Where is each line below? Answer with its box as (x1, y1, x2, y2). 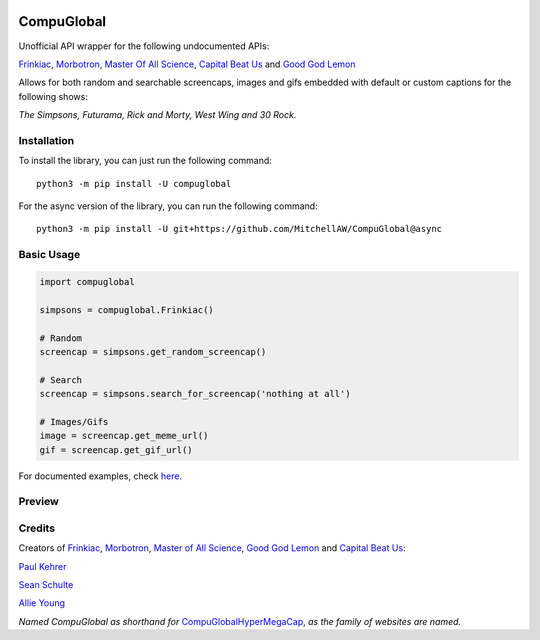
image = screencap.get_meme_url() (39, 430, 209, 442)
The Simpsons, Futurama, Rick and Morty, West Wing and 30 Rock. (18, 109, 297, 121)
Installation (18, 133, 75, 147)
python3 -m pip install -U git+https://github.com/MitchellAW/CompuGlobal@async (36, 223, 443, 235)
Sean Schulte (18, 579, 74, 591)
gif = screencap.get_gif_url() (39, 444, 194, 455)
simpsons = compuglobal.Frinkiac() (39, 304, 214, 315)
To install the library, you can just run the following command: (18, 155, 272, 167)
